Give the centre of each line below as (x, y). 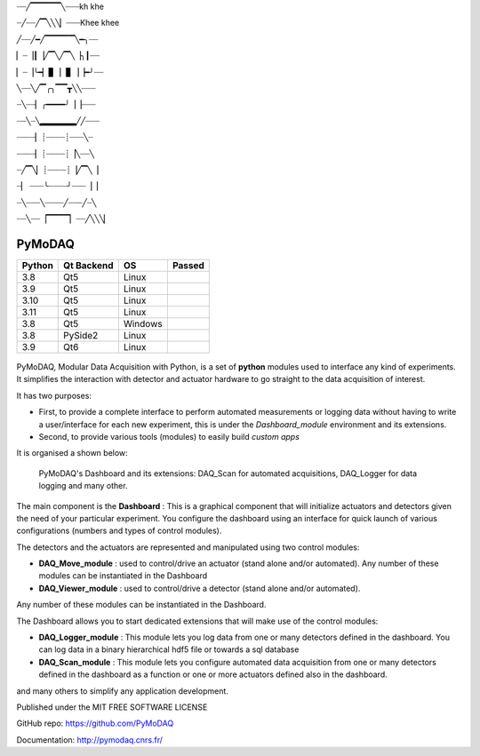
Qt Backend (88, 265)
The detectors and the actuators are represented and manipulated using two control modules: (188, 547)
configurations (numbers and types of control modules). (119, 531)
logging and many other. (83, 486)
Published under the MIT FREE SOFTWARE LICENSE (112, 707)
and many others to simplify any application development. (122, 691)
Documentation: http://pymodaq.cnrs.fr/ (90, 740)
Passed (188, 265)
